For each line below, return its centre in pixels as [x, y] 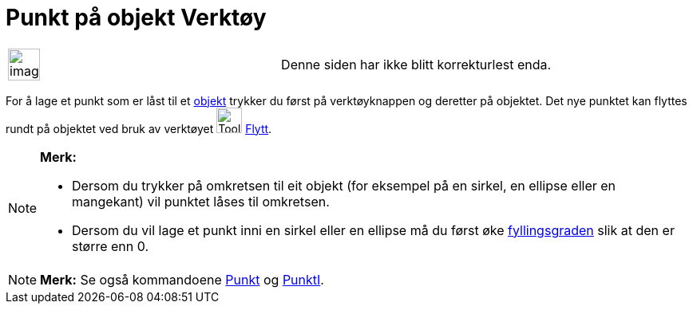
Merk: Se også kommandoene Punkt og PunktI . [182, 279]
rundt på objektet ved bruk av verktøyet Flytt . [139, 128]
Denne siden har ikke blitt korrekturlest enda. [416, 64]
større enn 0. [111, 246]
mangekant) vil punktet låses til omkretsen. [201, 201]
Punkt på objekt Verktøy [136, 18]
